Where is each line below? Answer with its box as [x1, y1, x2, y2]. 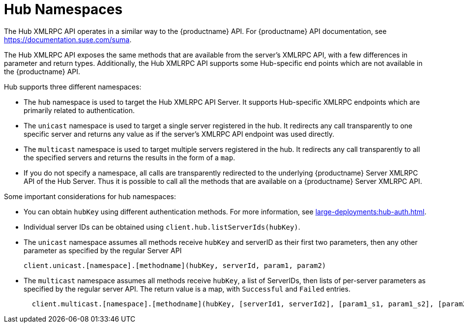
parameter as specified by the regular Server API [24, 246, 182, 255]
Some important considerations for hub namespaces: [4, 192, 176, 201]
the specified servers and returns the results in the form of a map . [24, 153, 235, 162]
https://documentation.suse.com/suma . [4, 35, 132, 44]
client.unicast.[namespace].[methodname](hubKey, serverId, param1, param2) [24, 261, 326, 269]
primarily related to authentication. [24, 106, 135, 115]
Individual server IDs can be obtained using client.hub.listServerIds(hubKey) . [24, 222, 300, 231]
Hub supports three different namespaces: [4, 82, 142, 91]
